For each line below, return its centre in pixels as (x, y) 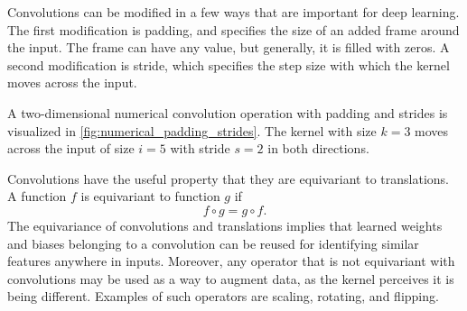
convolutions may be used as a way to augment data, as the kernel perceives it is (231, 278)
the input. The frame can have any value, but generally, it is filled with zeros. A (229, 47)
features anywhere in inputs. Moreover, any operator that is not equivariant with (231, 261)
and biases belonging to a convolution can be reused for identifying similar (213, 243)
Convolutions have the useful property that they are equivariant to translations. (228, 178)
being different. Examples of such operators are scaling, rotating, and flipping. (223, 296)
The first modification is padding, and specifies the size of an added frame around (233, 29)
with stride (200, 148)
